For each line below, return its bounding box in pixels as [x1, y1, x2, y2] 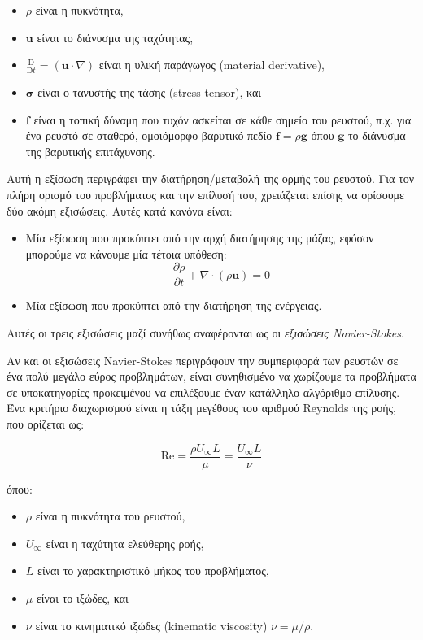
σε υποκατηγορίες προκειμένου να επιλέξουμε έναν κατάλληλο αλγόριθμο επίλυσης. [7, 383, 400, 400]
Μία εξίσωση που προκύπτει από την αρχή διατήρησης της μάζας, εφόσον [25, 229, 374, 246]
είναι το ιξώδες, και [36, 590, 129, 607]
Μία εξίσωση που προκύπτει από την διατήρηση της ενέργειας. [25, 297, 322, 314]
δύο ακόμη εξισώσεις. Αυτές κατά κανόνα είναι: [7, 202, 233, 219]
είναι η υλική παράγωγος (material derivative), [98, 56, 325, 73]
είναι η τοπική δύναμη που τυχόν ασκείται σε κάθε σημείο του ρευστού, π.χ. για [33, 111, 412, 128]
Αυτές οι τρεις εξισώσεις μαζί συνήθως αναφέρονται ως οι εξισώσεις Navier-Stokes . [7, 324, 404, 342]
